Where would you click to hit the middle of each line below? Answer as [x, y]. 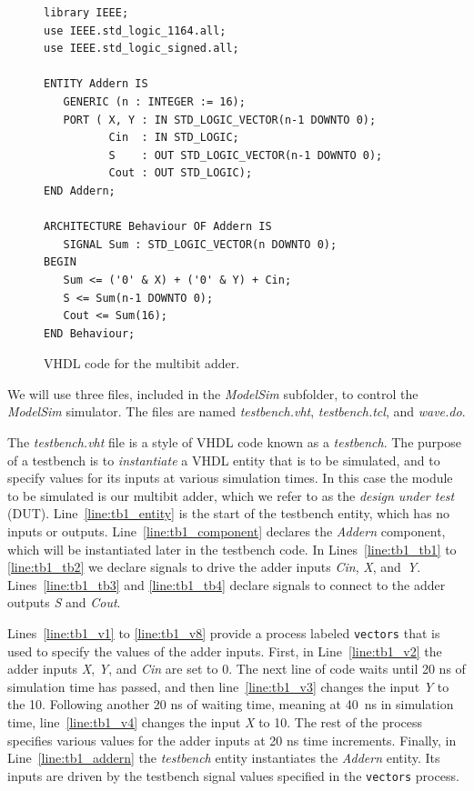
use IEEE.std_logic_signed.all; [141, 49]
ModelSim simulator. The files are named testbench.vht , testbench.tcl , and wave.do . [237, 411]
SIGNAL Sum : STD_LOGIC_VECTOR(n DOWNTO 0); [200, 244]
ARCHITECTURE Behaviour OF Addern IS [158, 227]
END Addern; [80, 190]
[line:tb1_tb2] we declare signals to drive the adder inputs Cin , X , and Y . [214, 567]
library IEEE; [86, 13]
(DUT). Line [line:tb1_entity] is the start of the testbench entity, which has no [229, 513]
